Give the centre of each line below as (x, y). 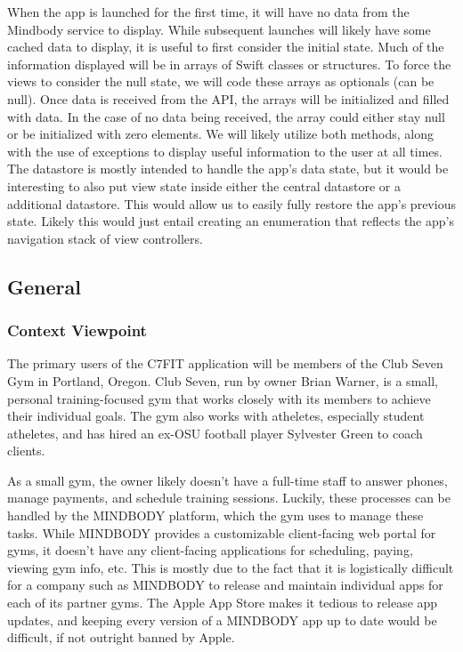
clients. (26, 451)
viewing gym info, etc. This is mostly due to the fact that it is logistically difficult (231, 567)
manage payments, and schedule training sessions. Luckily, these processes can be (229, 498)
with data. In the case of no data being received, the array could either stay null (226, 116)
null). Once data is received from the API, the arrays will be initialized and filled (228, 98)
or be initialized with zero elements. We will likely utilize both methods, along (220, 134)
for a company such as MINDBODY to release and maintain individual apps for (225, 585)
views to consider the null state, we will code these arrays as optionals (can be (221, 81)
